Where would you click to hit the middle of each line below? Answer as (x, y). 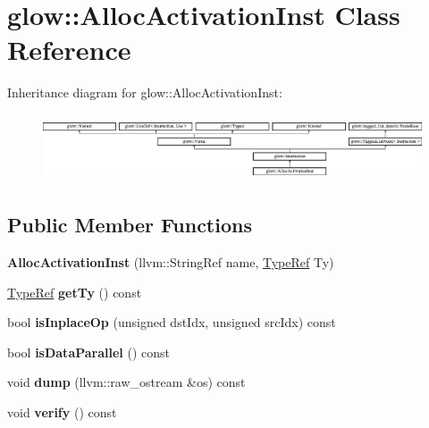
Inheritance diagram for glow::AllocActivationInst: (145, 92)
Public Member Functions (130, 225)
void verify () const (62, 411)
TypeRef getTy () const (75, 292)
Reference (69, 50)
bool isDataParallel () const (89, 352)
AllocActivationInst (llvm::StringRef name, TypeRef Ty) (171, 261)
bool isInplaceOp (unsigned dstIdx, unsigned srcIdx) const (172, 322)
